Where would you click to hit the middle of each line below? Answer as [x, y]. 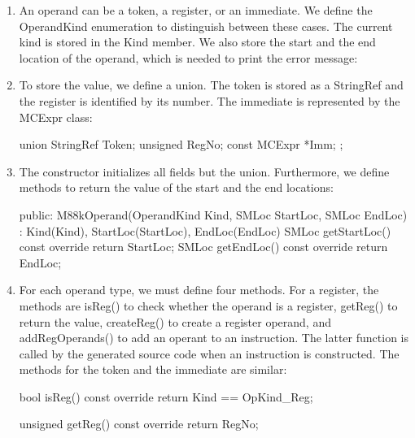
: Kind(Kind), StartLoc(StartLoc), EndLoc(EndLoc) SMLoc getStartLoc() [205, 230]
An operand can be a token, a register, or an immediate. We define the [196, 10]
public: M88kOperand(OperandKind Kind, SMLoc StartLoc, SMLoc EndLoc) [213, 214]
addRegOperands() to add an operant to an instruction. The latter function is [214, 338]
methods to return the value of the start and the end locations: [176, 187]
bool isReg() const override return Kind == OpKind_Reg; [166, 396]
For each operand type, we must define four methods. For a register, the [199, 290]
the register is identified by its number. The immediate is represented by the [210, 100]
